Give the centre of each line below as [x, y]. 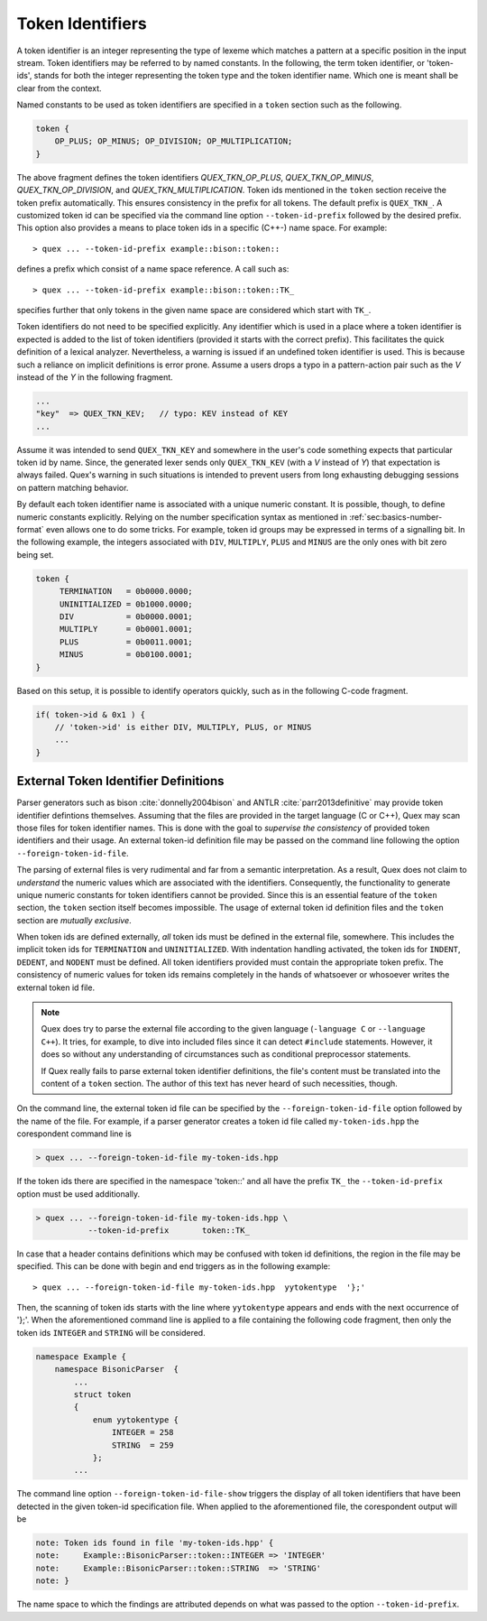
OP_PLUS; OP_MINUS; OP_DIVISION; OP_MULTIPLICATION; [174, 141]
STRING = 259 [143, 1445]
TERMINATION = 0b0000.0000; [126, 592]
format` [30, 530]
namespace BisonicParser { [117, 1369]
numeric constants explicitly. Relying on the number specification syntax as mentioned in [182, 517]
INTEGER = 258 [143, 1432]
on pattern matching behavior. [73, 487]
